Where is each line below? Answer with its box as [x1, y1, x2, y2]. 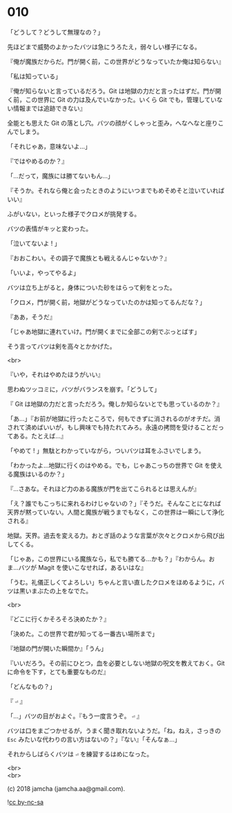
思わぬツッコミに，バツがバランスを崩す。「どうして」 [7, 385, 161, 393]
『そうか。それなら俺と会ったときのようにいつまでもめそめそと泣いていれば [7, 186, 225, 195]
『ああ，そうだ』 [7, 312, 56, 321]
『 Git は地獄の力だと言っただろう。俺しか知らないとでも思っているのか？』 [7, 400, 223, 408]
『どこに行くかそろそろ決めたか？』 [7, 614, 110, 623]
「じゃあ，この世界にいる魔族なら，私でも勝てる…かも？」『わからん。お [7, 555, 215, 563]
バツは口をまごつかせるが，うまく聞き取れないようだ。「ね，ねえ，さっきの [7, 726, 221, 735]
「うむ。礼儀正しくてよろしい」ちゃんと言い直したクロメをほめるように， [7, 578, 219, 586]
